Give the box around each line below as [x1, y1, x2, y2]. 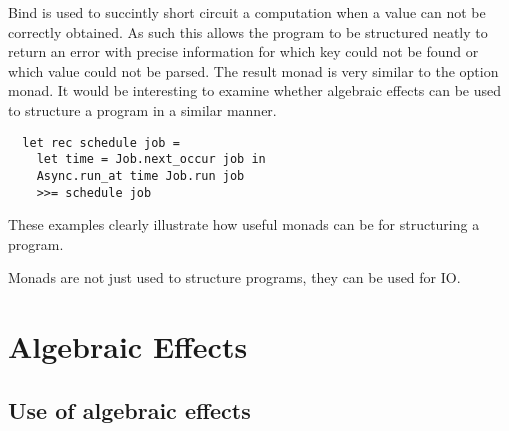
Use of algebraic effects [8, 394, 251, 425]
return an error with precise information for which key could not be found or [8, 41, 479, 62]
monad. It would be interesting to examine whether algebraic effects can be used [8, 80, 502, 101]
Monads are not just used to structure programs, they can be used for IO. [8, 267, 461, 288]
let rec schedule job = [22, 135, 180, 150]
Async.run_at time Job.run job [36, 168, 245, 183]
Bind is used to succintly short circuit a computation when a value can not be [8, 2, 486, 22]
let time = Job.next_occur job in [36, 152, 266, 167]
